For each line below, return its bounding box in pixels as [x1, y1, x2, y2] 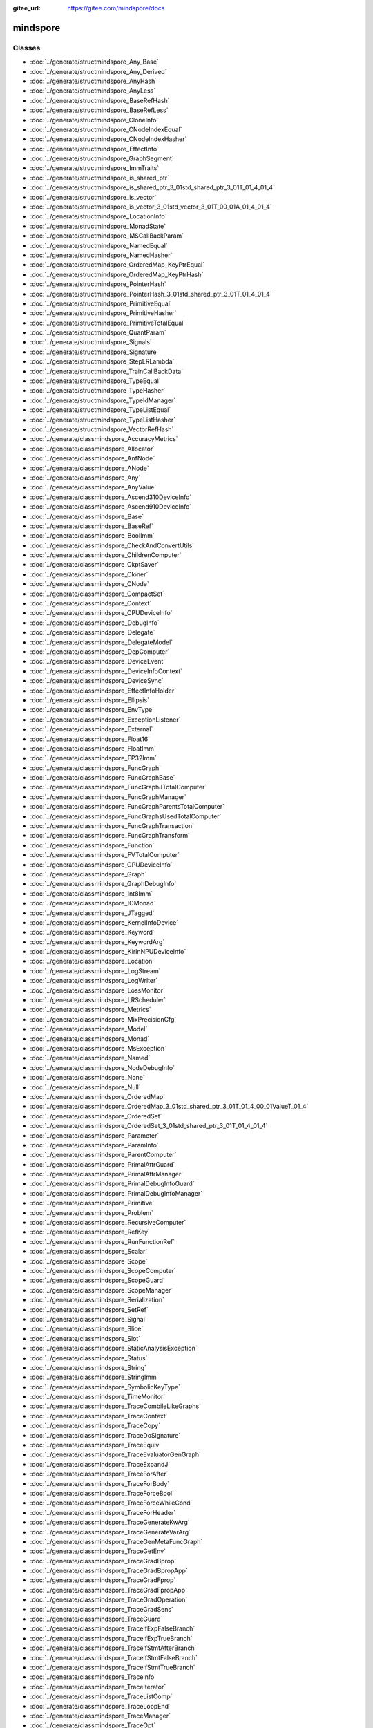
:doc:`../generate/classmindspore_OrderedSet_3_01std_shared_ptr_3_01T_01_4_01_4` [30, 1122, 268, 1130]
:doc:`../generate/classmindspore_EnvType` [30, 706, 155, 714]
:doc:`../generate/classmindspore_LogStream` [30, 966, 162, 975]
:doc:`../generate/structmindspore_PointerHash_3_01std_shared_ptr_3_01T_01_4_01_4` [30, 290, 272, 298]
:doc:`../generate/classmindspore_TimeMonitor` [30, 1393, 166, 1401]
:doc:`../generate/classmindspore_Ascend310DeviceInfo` [30, 493, 192, 501]
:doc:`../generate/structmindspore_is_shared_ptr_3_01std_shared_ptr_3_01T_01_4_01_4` [30, 183, 276, 191]
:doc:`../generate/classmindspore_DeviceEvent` [30, 657, 166, 666]
